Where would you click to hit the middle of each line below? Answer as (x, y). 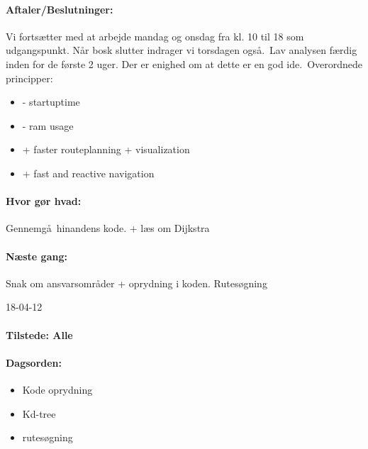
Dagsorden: (34, 362)
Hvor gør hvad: (44, 201)
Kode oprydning (57, 389)
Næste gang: (37, 256)
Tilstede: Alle (39, 334)
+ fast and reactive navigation (88, 173)
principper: (29, 78)
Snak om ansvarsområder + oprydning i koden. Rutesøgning (136, 283)
